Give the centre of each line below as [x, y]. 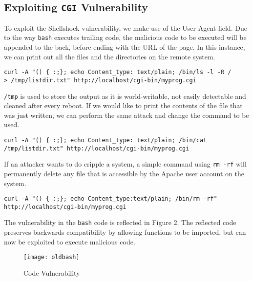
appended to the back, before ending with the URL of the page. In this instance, [125, 47]
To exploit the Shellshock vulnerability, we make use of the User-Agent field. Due [126, 28]
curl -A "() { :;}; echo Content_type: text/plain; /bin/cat [105, 140]
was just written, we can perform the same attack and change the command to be [126, 115]
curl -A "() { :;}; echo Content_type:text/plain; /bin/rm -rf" [111, 199]
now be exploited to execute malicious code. [70, 241]
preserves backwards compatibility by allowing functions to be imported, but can [125, 232]
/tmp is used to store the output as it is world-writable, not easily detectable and [125, 96]
